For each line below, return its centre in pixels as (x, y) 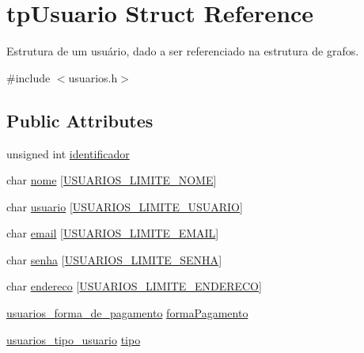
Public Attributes (80, 120)
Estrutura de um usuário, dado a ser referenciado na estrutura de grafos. (183, 51)
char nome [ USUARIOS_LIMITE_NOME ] (112, 180)
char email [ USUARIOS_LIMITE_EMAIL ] (113, 233)
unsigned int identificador (68, 153)
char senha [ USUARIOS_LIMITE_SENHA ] (114, 259)
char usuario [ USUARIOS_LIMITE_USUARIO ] (125, 206)
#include (28, 77)
